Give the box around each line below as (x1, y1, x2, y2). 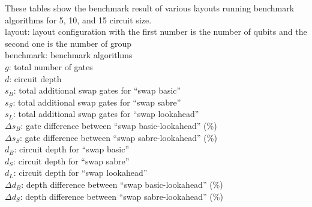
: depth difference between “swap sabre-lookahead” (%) (20, 190, 223, 202)
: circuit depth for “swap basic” (14, 143, 130, 155)
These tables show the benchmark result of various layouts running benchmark (5, 2, 295, 14)
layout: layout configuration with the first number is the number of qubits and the (5, 25, 307, 38)
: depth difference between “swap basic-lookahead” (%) (21, 178, 223, 190)
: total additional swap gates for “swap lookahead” (13, 107, 199, 120)
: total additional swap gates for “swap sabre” (13, 95, 181, 108)
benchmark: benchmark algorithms (5, 49, 133, 61)
